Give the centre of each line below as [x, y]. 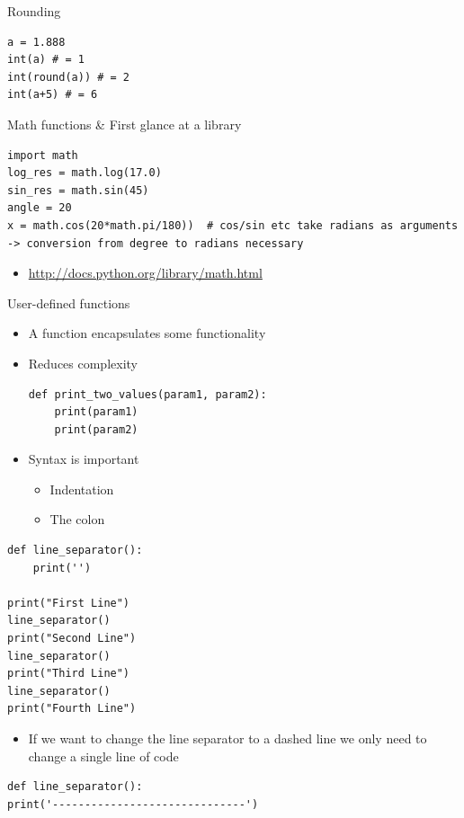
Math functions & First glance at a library [125, 124]
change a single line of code [103, 756]
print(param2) [96, 429]
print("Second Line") [72, 639]
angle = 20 [40, 208]
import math [43, 155]
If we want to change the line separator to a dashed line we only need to [228, 738]
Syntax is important [84, 459]
